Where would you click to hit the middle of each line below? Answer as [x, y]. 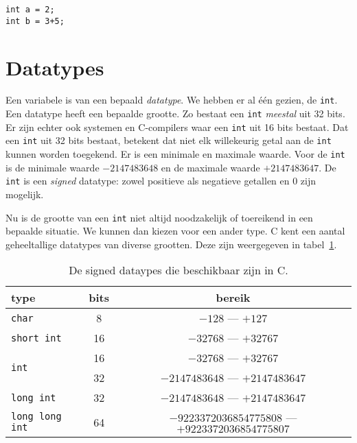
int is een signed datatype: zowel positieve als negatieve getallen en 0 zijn [161, 181]
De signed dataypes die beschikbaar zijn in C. [178, 270]
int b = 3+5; [35, 21]
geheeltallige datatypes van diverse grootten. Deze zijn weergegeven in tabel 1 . [171, 244]
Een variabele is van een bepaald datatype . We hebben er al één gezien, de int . [172, 100]
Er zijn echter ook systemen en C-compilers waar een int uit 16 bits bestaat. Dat [177, 127]
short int [36, 338]
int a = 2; [30, 10]
